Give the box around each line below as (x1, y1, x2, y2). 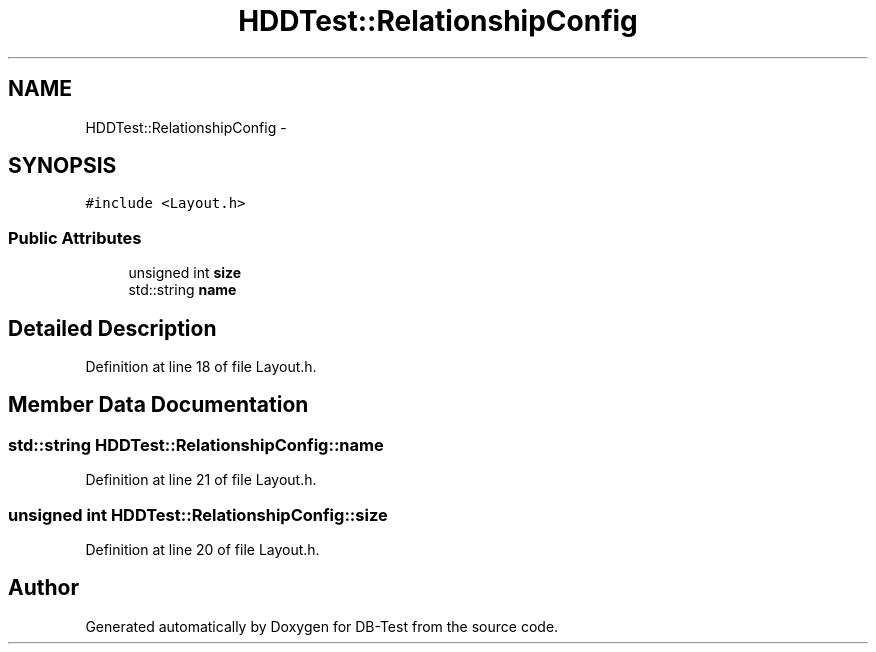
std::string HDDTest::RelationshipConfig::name (8, 434, 384, 455)
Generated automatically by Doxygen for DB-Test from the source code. (85, 617, 559, 635)
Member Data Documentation (8, 392, 309, 418)
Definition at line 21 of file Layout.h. (85, 471, 317, 489)
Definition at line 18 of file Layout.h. (85, 358, 317, 376)
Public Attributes (8, 227, 142, 248)
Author (8, 575, 79, 601)
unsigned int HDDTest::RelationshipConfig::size (8, 504, 388, 525)
